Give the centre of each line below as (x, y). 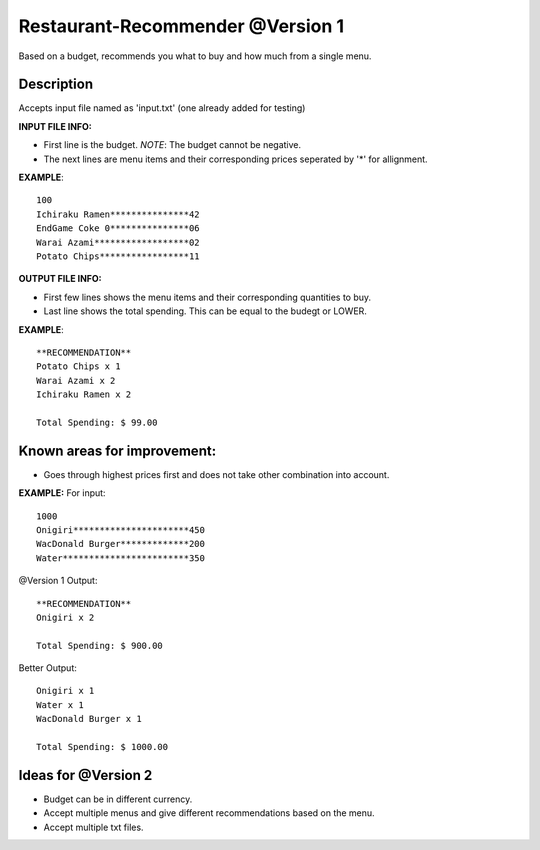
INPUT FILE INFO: (55, 126)
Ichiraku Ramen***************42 (118, 214)
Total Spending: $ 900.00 (100, 645)
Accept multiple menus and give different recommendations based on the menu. (209, 813)
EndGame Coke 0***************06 (118, 228)
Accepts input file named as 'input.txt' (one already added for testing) (162, 108)
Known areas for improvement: (117, 450)
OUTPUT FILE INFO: (60, 279)
